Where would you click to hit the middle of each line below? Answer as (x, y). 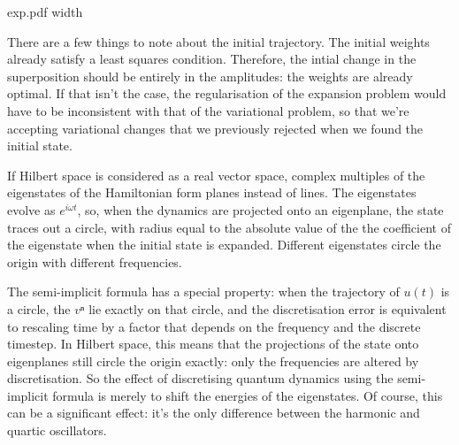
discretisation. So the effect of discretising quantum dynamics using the (200, 378)
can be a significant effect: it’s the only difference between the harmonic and (214, 413)
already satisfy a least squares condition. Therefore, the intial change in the (212, 59)
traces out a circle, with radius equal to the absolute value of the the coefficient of (229, 227)
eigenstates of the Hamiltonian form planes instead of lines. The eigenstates (212, 192)
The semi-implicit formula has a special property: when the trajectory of (203, 292)
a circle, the (39, 308)
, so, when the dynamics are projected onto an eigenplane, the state (260, 209)
